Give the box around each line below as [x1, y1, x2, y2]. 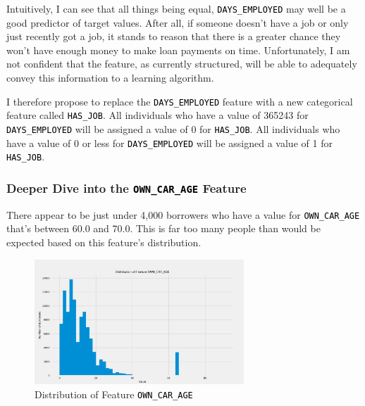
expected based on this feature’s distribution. [6, 234, 202, 249]
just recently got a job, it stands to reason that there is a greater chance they [6, 29, 341, 44]
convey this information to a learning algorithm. [6, 70, 214, 85]
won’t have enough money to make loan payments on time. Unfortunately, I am [6, 42, 350, 57]
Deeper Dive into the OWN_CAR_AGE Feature [6, 179, 247, 196]
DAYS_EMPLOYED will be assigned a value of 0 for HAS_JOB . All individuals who [6, 121, 340, 136]
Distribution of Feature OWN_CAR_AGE [35, 387, 193, 402]
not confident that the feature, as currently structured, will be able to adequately [6, 56, 357, 71]
